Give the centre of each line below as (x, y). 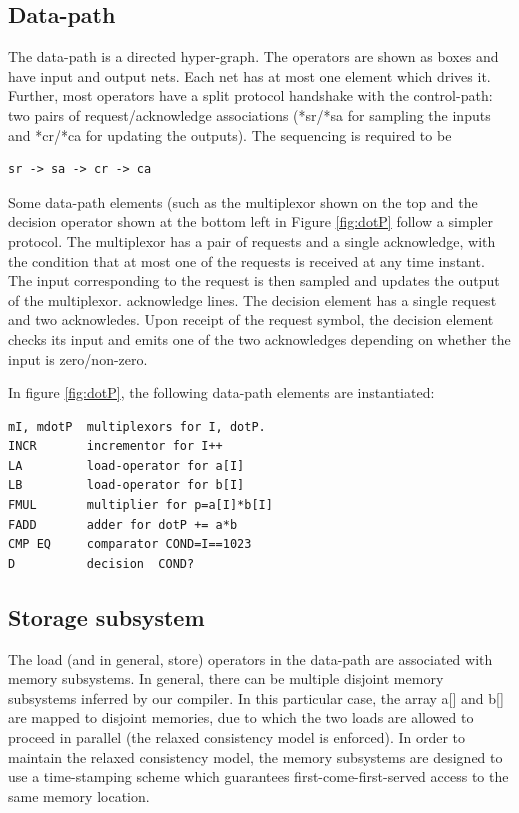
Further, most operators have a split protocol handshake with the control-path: (250, 95)
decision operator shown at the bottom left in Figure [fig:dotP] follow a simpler (250, 221)
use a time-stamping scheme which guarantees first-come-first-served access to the (258, 776)
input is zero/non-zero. (78, 358)
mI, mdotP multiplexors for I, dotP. (137, 426)
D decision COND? (101, 563)
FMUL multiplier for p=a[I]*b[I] (140, 505)
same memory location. (79, 795)
